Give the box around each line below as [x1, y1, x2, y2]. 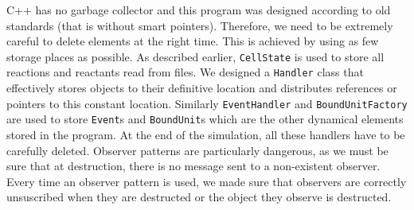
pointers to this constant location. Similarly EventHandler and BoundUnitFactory [6, 95, 408, 111]
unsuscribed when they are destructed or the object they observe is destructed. [6, 189, 392, 205]
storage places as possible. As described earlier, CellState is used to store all [6, 48, 385, 64]
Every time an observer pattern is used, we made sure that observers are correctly [6, 173, 407, 189]
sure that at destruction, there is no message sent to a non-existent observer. [6, 157, 381, 174]
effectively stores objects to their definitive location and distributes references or [6, 80, 397, 96]
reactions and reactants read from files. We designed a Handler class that [6, 64, 364, 80]
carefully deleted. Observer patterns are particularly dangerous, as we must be [6, 142, 389, 158]
